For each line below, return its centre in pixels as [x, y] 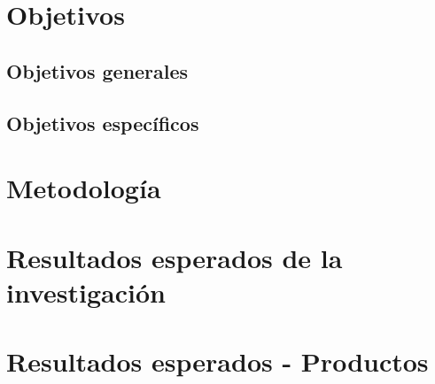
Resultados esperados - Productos [217, 361]
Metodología [84, 188]
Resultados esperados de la [175, 257]
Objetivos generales [97, 70]
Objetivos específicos [103, 123]
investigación [86, 292]
